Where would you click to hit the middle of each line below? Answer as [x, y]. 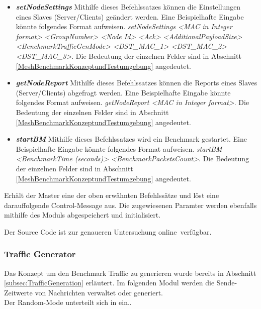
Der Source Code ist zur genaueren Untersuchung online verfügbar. [108, 231]
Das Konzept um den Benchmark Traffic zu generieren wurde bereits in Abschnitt [130, 273]
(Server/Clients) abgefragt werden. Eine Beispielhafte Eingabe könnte [123, 92]
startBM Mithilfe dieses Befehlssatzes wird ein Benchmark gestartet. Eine [131, 139]
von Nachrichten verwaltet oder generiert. [99, 292]
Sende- [227, 283]
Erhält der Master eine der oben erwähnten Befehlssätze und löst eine [112, 195]
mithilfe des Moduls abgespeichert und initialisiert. [82, 215]
